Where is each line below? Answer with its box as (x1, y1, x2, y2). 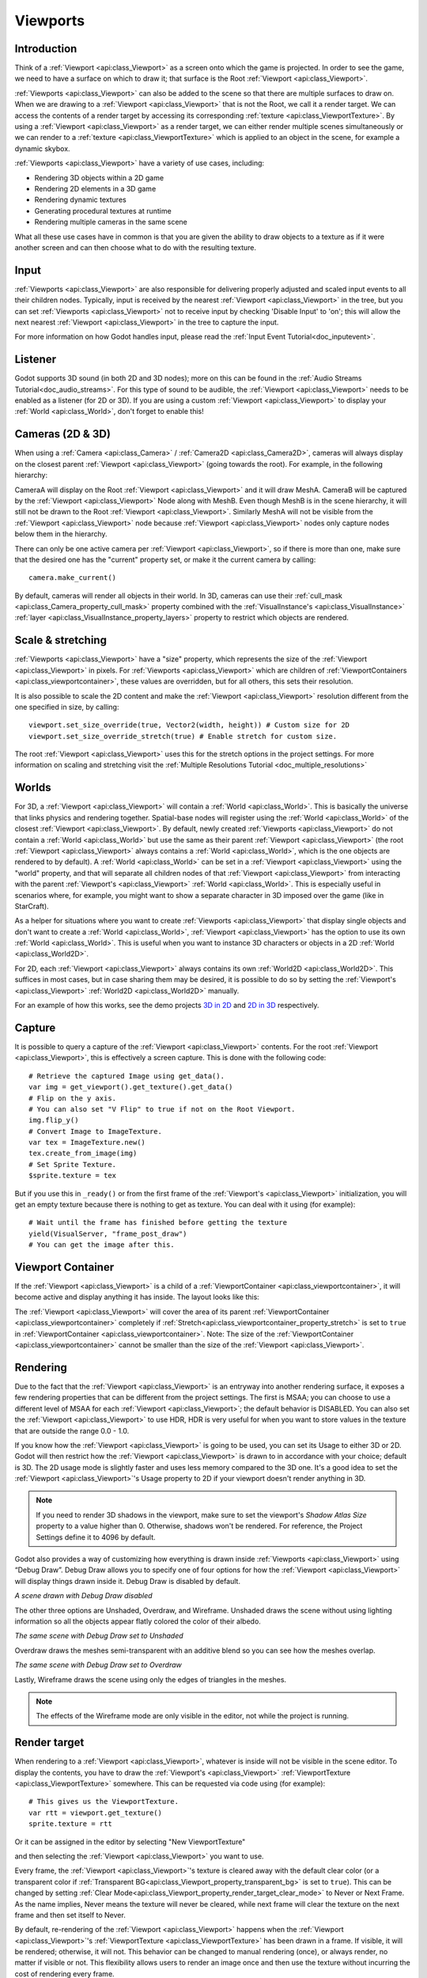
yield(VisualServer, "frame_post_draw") (28, 1229, 187, 1238)
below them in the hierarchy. (14, 529, 108, 539)
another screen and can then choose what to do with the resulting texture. (14, 242, 257, 252)
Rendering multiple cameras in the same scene (34, 218, 187, 227)
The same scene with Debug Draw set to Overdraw (14, 1660, 182, 1669)
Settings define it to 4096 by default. (36, 1532, 156, 1542)
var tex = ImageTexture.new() (28, 1138, 146, 1147)
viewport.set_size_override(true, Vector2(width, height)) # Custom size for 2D (28, 721, 350, 729)
